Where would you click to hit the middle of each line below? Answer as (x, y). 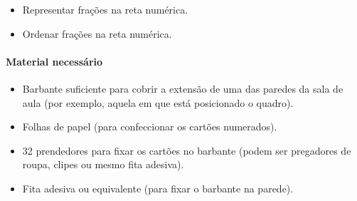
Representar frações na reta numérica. (105, 9)
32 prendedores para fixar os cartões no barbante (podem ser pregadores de (187, 150)
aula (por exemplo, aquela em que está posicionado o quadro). (158, 102)
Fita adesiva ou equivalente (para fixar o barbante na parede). (158, 188)
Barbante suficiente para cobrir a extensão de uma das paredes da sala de (183, 88)
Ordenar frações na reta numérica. (97, 33)
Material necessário (54, 61)
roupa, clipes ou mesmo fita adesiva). (103, 164)
